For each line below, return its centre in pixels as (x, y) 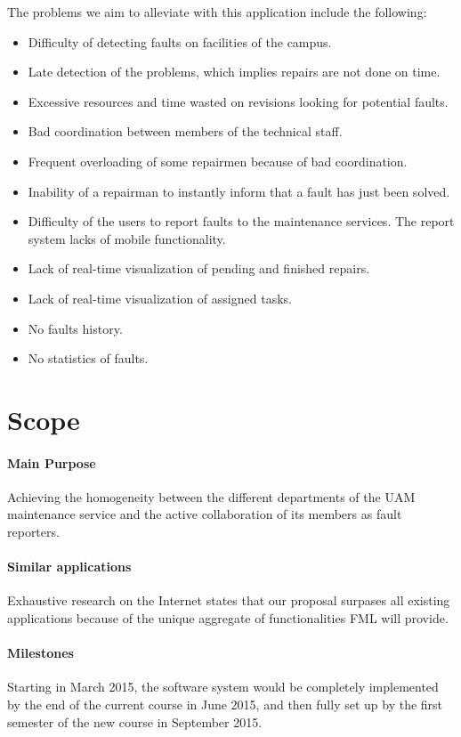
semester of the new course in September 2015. (135, 721)
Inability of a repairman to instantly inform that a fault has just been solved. (239, 191)
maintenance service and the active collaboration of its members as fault (205, 514)
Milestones (40, 653)
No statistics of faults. (88, 358)
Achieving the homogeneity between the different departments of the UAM (211, 496)
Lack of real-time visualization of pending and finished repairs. (199, 268)
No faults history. (75, 328)
